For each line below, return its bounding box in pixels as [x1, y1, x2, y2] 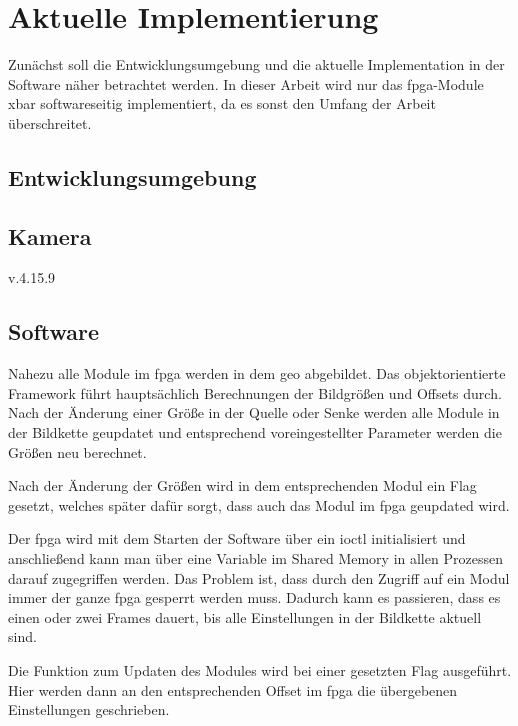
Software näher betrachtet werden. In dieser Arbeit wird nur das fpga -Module [8, 73, 484, 94]
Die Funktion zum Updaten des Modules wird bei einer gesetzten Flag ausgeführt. [8, 660, 512, 680]
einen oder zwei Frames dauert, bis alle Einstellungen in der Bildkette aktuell [8, 606, 482, 627]
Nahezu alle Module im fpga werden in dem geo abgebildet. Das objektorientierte [8, 363, 506, 384]
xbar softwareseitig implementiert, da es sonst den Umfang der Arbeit [8, 93, 436, 114]
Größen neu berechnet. [8, 441, 147, 462]
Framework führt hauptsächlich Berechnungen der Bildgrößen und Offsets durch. [8, 382, 502, 403]
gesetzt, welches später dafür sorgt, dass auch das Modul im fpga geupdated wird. [8, 494, 510, 515]
